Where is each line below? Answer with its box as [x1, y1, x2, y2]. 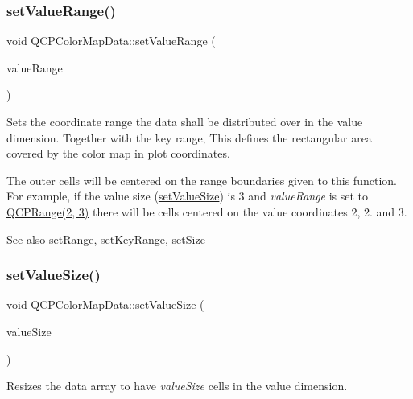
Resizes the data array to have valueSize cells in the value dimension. [6, 377, 348, 394]
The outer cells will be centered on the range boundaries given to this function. [6, 171, 397, 188]
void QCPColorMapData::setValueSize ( [6, 296, 204, 313]
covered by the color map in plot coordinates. [6, 145, 230, 162]
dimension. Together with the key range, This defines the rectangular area [6, 129, 372, 146]
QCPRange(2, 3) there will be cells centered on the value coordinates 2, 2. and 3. [6, 203, 407, 220]
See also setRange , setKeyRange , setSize [6, 230, 205, 247]
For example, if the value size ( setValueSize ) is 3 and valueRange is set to [6, 187, 369, 204]
